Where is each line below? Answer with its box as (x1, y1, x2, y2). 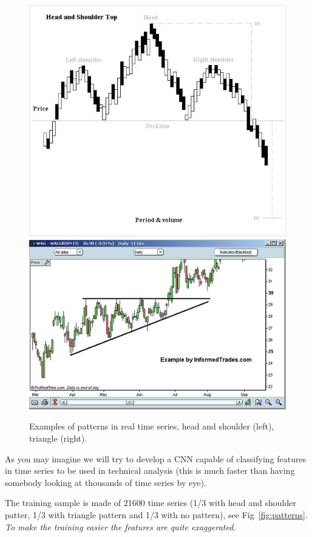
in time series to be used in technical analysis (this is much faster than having (5, 464, 295, 477)
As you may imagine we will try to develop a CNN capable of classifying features (5, 452, 307, 465)
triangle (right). (29, 431, 87, 444)
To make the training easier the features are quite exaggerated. (5, 520, 236, 533)
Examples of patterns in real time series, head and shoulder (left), (29, 420, 274, 433)
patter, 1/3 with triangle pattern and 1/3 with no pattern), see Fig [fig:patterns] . (5, 508, 308, 521)
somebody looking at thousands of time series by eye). (5, 476, 206, 488)
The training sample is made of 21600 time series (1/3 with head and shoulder (5, 496, 296, 509)
